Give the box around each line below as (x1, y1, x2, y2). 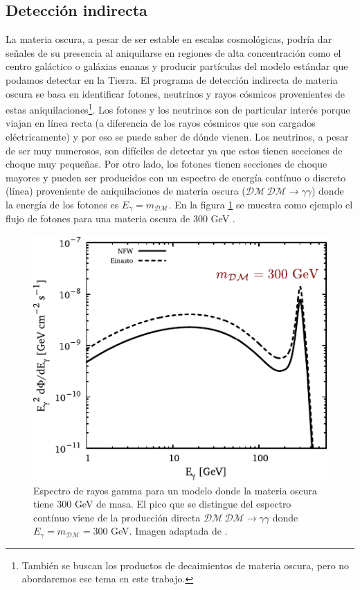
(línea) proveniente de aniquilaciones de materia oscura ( (6, 184, 246, 198)
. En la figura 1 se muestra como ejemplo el (168, 197, 353, 211)
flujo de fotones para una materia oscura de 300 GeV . (6, 211, 235, 226)
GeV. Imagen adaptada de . (111, 524, 228, 538)
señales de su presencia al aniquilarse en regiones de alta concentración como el (6, 45, 341, 60)
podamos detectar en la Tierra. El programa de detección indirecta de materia (6, 72, 338, 87)
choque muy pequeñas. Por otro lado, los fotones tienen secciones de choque (6, 157, 327, 171)
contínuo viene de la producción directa (33, 510, 201, 524)
